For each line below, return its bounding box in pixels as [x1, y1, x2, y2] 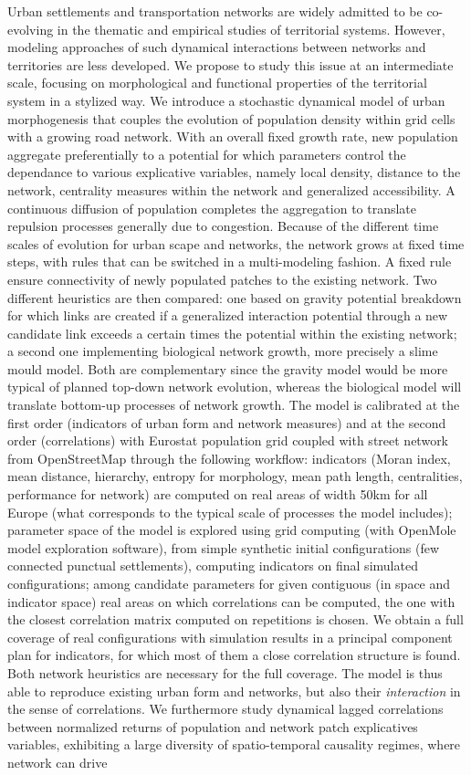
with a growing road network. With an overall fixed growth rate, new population [7, 127, 458, 146]
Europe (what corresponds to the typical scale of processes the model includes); [7, 502, 453, 521]
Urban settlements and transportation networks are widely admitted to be [7, 2, 423, 20]
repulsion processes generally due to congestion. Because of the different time [7, 216, 439, 236]
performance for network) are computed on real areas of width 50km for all [7, 485, 428, 504]
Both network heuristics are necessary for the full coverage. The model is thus [7, 663, 443, 682]
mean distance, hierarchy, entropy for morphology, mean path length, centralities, [7, 466, 463, 486]
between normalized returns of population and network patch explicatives [7, 717, 418, 736]
